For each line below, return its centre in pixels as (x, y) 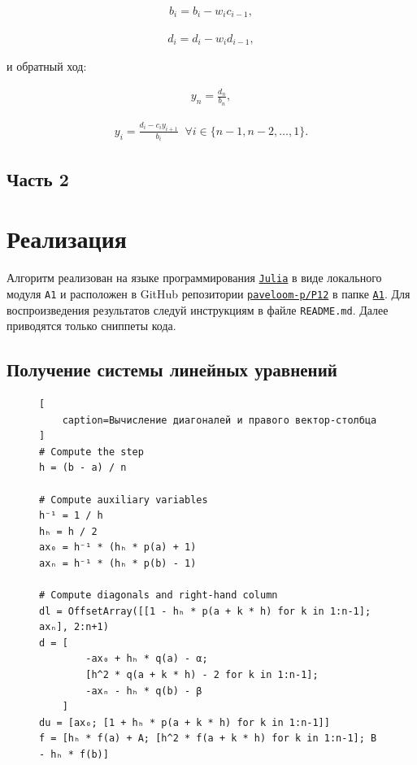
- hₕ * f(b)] (74, 755)
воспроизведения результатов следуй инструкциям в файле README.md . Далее (198, 309)
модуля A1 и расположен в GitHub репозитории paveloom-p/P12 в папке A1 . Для (208, 293)
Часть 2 (38, 178)
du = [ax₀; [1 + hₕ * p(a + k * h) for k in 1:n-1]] (185, 722)
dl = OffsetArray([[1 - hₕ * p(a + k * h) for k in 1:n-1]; (205, 611)
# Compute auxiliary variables (124, 500)
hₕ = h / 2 (68, 531)
